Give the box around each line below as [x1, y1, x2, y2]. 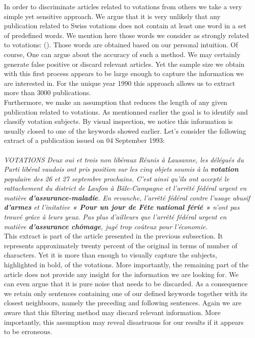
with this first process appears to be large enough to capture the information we [4, 68, 244, 79]
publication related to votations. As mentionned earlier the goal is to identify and [4, 106, 248, 117]
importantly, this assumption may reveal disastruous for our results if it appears [4, 317, 244, 327]
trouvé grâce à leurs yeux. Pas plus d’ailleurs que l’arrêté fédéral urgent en [4, 212, 227, 222]
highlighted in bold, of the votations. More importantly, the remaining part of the [4, 259, 249, 270]
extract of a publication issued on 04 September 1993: [4, 135, 165, 145]
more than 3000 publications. [4, 87, 91, 98]
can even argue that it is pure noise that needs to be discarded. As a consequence [4, 278, 248, 289]
